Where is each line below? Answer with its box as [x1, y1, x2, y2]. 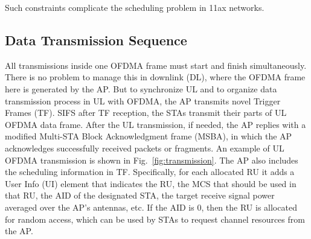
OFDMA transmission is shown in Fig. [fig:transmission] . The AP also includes [5, 153, 298, 166]
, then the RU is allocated [201, 200, 297, 213]
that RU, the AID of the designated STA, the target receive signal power [5, 189, 275, 202]
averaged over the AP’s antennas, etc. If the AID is [5, 200, 194, 213]
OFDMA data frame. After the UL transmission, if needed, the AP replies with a [5, 118, 306, 130]
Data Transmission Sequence [5, 30, 187, 49]
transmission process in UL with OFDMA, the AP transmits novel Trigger [5, 94, 281, 107]
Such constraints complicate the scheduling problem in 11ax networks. [5, 1, 265, 13]
